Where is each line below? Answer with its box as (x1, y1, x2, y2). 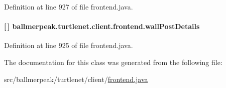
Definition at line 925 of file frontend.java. (4, 40, 133, 50)
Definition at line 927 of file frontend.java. (4, 1, 133, 11)
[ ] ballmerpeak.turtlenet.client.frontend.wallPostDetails (4, 21, 200, 31)
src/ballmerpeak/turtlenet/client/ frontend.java (4, 73, 148, 84)
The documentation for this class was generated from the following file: (4, 56, 222, 67)
